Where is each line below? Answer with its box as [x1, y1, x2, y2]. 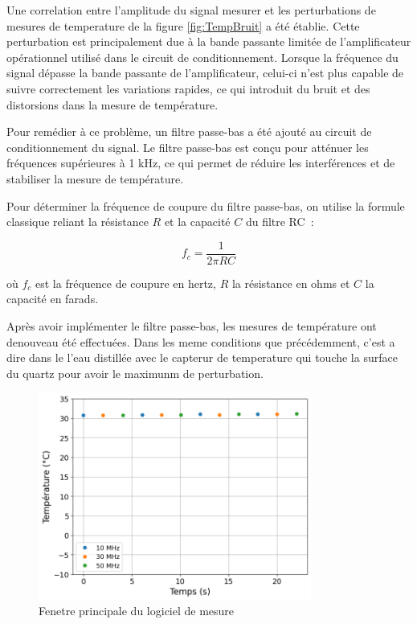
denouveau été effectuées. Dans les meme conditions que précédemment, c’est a [6, 333, 395, 350]
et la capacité [164, 213, 231, 230]
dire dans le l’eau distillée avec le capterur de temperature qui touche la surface [6, 349, 398, 366]
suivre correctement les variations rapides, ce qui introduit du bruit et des [6, 80, 370, 96]
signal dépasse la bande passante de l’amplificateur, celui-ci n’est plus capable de [6, 64, 404, 81]
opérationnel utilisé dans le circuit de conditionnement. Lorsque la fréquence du [6, 48, 399, 65]
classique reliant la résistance [6, 213, 149, 230]
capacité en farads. [6, 290, 99, 307]
